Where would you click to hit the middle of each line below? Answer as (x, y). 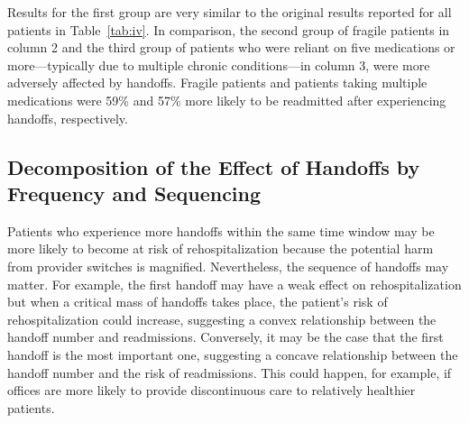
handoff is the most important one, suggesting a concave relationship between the (233, 354)
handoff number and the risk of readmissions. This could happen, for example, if (230, 372)
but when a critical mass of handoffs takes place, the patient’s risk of (198, 302)
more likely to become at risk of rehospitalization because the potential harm (221, 248)
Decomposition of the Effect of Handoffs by (214, 166)
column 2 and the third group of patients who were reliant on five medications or (231, 47)
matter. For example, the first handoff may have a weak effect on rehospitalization (234, 284)
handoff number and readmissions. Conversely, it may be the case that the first (225, 337)
